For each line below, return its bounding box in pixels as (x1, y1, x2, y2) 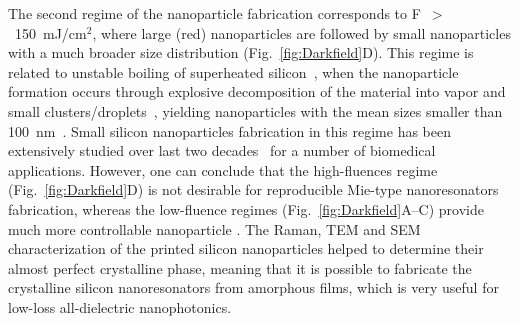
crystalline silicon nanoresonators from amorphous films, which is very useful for (8, 277, 499, 298)
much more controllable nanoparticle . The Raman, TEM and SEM (8, 218, 421, 239)
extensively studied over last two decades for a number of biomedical (8, 140, 436, 161)
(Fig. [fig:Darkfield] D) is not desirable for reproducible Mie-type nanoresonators (8, 179, 499, 200)
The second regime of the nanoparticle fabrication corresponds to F (8, 3, 421, 23)
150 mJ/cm (14, 22, 87, 43)
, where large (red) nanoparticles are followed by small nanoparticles (92, 22, 511, 43)
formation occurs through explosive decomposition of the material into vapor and (8, 81, 506, 102)
